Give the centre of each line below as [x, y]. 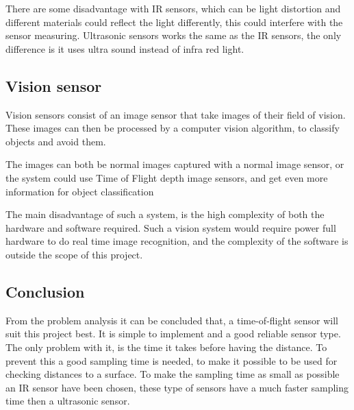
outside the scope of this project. [74, 254]
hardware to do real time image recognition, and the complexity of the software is [177, 241]
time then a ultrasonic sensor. [68, 401]
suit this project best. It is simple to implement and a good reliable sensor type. [173, 334]
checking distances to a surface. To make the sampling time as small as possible [173, 374]
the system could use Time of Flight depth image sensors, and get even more [167, 177]
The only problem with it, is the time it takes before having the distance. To [166, 347]
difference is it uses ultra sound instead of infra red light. [125, 48]
